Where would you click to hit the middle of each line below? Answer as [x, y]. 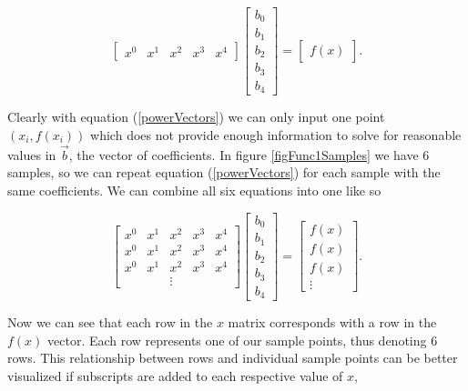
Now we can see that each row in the [110, 322]
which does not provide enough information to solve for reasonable [276, 135]
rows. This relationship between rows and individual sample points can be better [233, 358]
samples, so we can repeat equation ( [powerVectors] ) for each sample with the [224, 172]
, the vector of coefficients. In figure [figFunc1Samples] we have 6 [249, 154]
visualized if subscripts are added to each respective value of [175, 375]
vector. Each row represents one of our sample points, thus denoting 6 [243, 340]
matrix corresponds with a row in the [332, 322]
